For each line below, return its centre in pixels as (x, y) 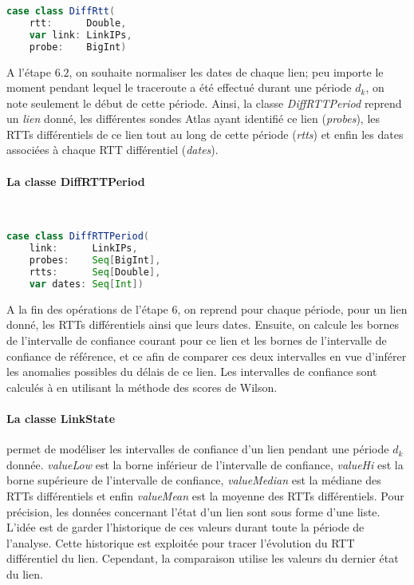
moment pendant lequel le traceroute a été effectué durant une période (179, 87)
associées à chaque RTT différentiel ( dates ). (112, 150)
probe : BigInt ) (78, 47)
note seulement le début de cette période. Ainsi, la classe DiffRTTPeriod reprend (204, 103)
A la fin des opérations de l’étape (87, 308)
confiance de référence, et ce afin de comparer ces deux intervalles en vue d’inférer (207, 356)
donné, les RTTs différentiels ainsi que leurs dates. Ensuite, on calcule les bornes (203, 324)
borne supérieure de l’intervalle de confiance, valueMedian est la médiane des (194, 480)
